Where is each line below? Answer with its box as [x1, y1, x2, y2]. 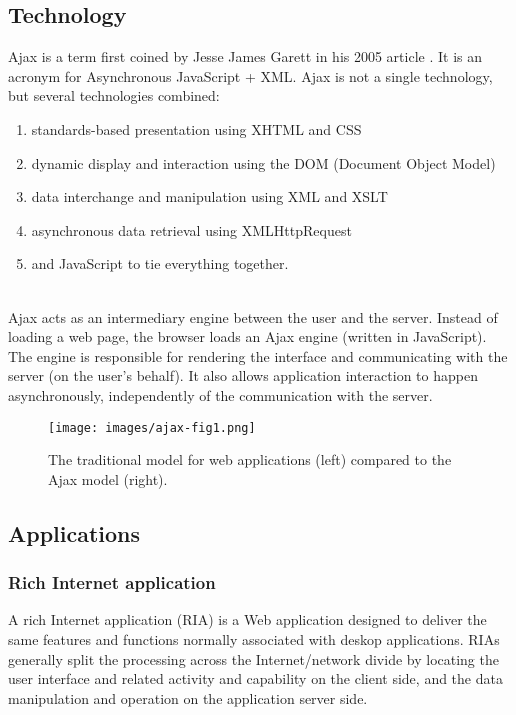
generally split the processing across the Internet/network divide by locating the [8, 648, 499, 669]
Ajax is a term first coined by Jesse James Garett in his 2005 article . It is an [8, 46, 483, 67]
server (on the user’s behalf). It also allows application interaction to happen [8, 365, 478, 386]
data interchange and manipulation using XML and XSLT [31, 186, 388, 207]
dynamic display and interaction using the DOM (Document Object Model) [31, 152, 496, 173]
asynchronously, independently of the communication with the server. [8, 384, 433, 405]
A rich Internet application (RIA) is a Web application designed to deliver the [8, 609, 487, 630]
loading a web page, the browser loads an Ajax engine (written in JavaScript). [8, 326, 487, 347]
